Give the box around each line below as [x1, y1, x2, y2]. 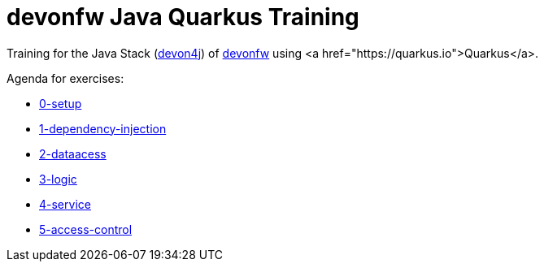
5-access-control [39, 222, 133, 236]
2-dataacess [39, 146, 107, 161]
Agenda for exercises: [7, 71, 124, 85]
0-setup [39, 96, 82, 110]
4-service [39, 197, 91, 211]
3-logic [39, 171, 77, 186]
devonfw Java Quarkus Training [7, 3, 359, 31]
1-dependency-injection [39, 121, 167, 136]
